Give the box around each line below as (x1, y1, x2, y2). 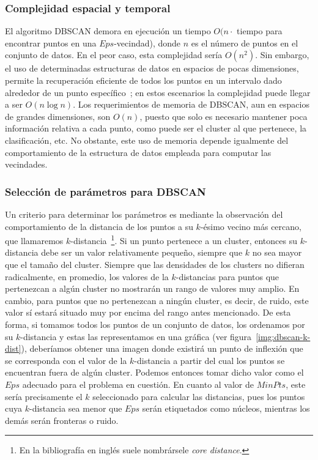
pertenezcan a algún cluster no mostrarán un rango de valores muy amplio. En (5, 282, 300, 295)
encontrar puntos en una (5, 36, 97, 49)
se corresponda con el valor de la (5, 354, 127, 366)
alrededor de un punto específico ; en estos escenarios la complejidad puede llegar (5, 86, 311, 98)
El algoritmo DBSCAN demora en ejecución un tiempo (5, 24, 211, 37)
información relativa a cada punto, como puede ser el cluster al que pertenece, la (5, 122, 307, 135)
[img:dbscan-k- (256, 330, 311, 343)
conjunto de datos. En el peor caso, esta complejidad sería (5, 48, 223, 61)
